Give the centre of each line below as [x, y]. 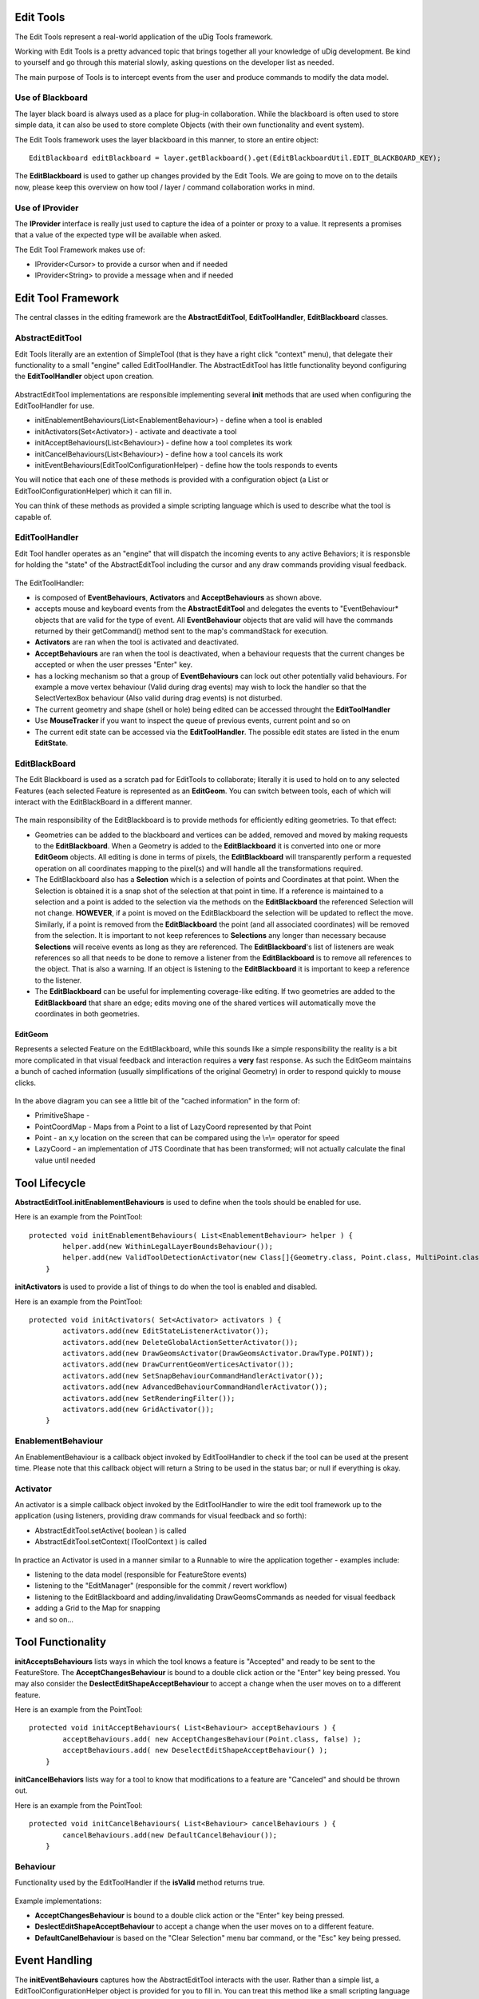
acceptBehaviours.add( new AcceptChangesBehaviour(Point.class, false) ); [212, 1739]
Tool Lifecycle [50, 1183]
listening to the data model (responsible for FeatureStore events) [141, 1574]
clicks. [25, 1083]
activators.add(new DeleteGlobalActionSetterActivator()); [180, 1342]
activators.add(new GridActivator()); [139, 1410]
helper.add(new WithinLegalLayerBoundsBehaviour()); [168, 1246]
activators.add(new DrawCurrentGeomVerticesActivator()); [178, 1365]
